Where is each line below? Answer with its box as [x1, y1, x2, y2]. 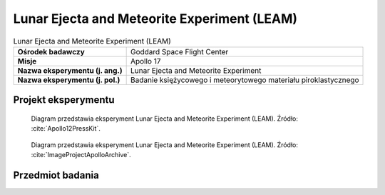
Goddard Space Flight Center [130, 46, 229, 56]
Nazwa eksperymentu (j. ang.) [17, 65, 123, 75]
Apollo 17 [130, 56, 161, 66]
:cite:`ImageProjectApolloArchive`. [31, 151, 131, 159]
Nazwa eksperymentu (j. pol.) [17, 75, 120, 85]
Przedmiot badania [13, 169, 99, 181]
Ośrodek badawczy [17, 46, 85, 56]
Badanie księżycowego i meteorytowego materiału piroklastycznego [130, 75, 359, 85]
